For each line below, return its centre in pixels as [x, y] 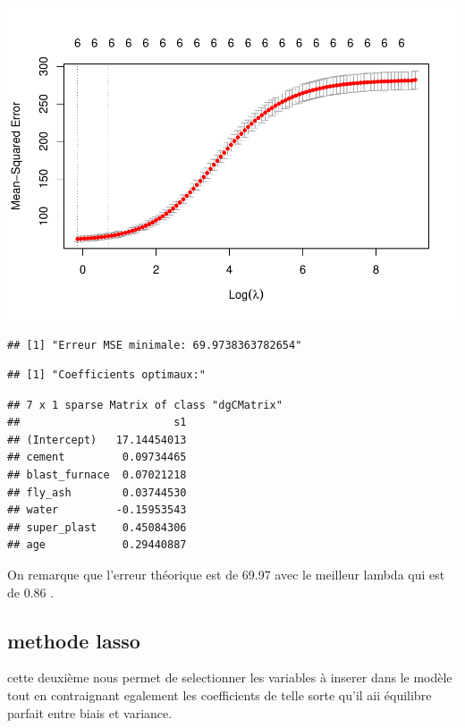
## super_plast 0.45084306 [97, 527]
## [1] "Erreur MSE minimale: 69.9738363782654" [155, 345]
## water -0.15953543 [97, 510]
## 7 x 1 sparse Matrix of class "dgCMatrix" [145, 405]
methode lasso [74, 640]
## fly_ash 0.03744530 [97, 492]
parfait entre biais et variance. [90, 712]
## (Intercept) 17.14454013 [97, 440]
